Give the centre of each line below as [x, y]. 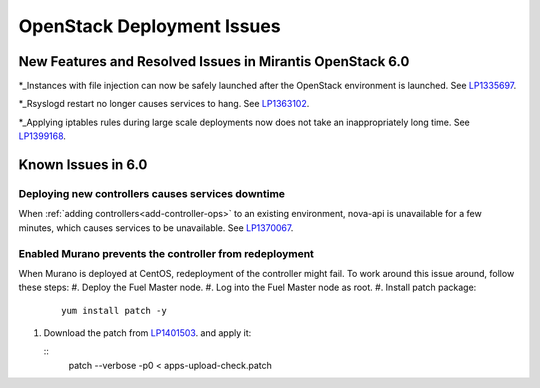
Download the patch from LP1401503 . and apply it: [147, 333]
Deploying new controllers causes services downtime [151, 194]
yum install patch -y [114, 310]
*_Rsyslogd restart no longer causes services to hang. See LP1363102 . [164, 104]
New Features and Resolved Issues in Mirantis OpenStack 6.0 [214, 61]
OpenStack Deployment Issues [149, 26]
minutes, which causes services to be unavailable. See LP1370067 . [156, 227]
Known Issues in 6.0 [83, 165]
